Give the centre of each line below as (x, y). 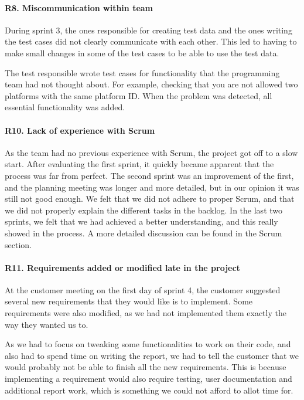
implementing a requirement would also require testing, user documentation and (148, 379)
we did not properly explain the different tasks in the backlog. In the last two (144, 210)
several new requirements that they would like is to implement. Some (129, 301)
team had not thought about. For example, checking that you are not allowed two (151, 84)
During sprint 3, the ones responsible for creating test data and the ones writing (148, 30)
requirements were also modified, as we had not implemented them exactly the (146, 313)
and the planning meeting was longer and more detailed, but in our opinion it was (152, 187)
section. (18, 244)
